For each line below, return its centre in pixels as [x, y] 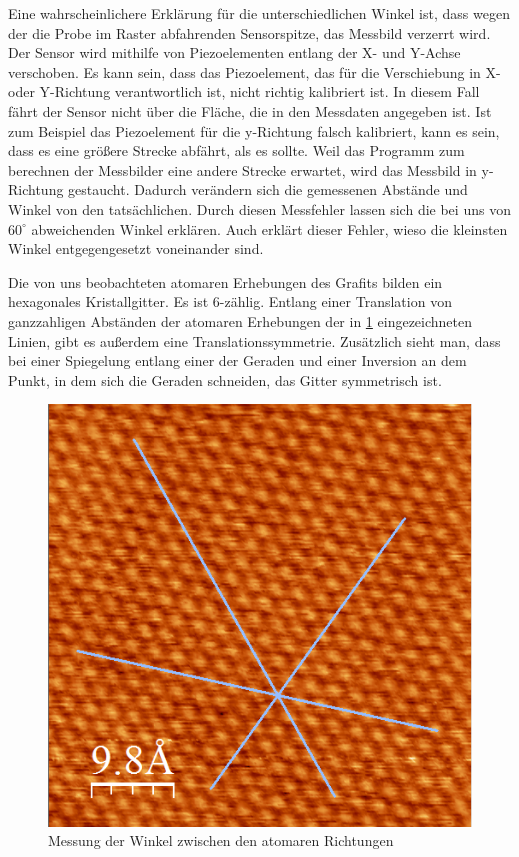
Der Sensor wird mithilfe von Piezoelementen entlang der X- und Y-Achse [234, 52]
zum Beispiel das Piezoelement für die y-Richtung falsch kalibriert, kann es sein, [254, 130]
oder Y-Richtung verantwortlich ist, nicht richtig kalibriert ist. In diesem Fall [244, 91]
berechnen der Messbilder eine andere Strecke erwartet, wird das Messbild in [242, 169]
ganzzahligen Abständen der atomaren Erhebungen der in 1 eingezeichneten [240, 320]
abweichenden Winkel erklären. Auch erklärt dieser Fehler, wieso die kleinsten [269, 228]
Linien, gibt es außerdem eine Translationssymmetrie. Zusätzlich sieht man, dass [254, 340]
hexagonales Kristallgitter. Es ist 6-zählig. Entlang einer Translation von [230, 301]
